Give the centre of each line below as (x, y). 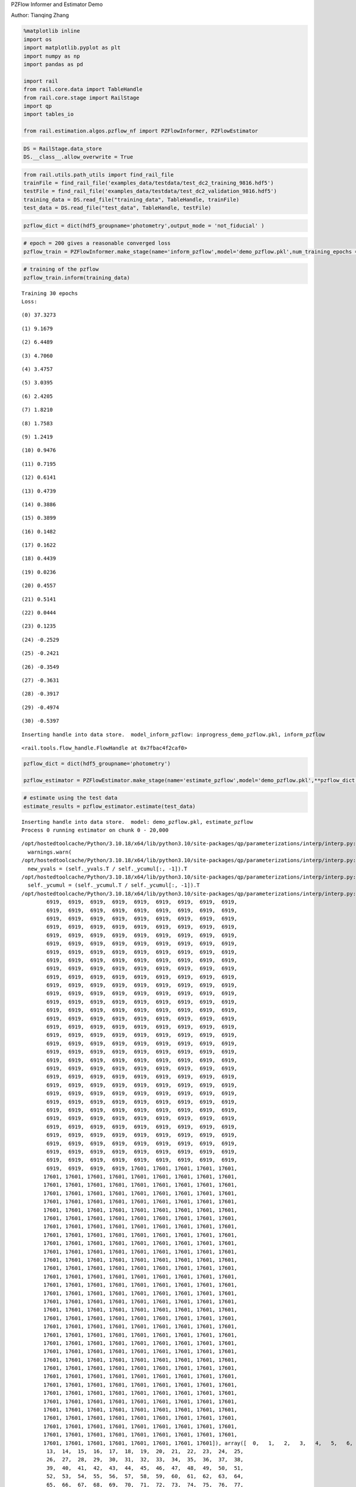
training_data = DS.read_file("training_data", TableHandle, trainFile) (131, 200)
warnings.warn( (50, 852)
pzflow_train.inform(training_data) (77, 277)
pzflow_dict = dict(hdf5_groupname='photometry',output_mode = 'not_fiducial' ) (144, 225)
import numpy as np (52, 56)
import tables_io (49, 114)
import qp (38, 106)
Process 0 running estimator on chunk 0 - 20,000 (95, 830)
